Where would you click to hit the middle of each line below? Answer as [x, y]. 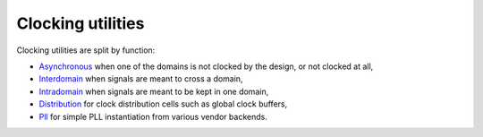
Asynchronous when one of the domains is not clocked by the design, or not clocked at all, [206, 66]
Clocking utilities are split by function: [86, 50]
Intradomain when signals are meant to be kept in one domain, [154, 91]
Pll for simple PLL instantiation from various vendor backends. [153, 116]
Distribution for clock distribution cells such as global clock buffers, [163, 104]
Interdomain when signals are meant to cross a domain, [141, 79]
